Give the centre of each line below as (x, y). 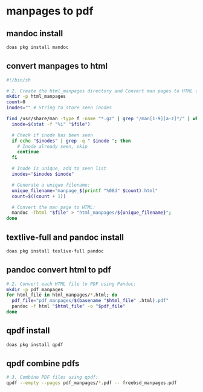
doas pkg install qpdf (35, 345)
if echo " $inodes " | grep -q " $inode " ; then (71, 141)
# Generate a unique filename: (51, 185)
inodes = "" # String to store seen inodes (59, 108)
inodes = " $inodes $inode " (43, 174)
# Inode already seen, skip (52, 146)
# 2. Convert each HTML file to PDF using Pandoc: (71, 284)
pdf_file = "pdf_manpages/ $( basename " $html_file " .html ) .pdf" (90, 301)
